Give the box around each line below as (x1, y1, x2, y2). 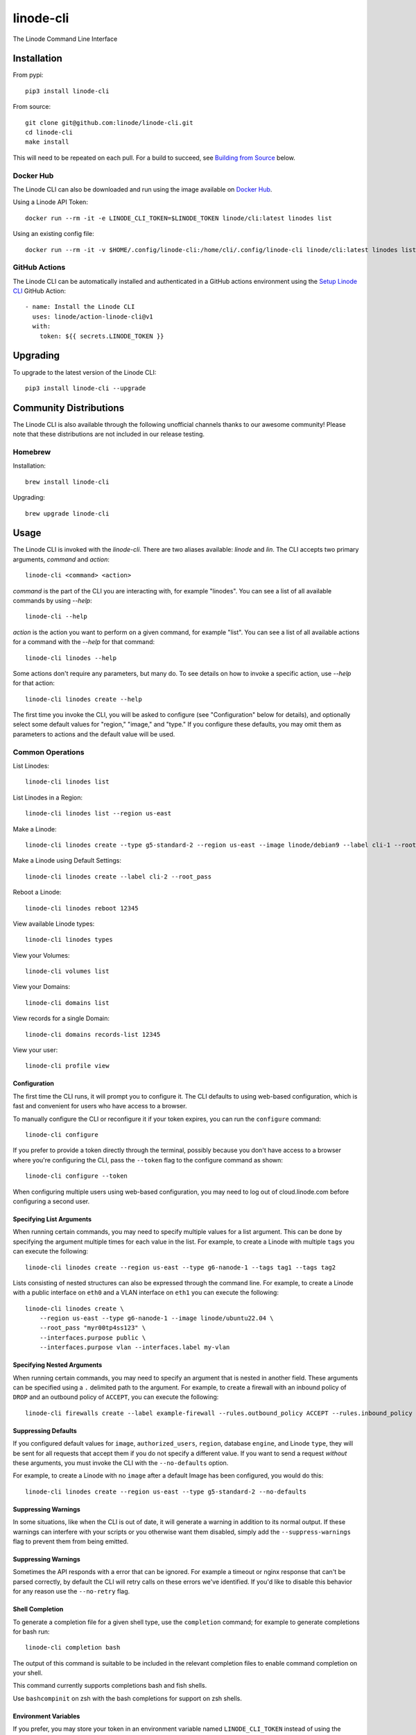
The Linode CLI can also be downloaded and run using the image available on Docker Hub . (12, 185, 272, 194)
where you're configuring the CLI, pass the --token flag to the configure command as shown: (12, 1156, 284, 1164)
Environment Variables (12, 1711, 80, 1720)
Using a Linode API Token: (12, 198, 88, 206)
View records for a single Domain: (12, 1014, 110, 1023)
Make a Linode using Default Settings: (12, 856, 121, 865)
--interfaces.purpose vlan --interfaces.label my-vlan (39, 1344, 230, 1351)
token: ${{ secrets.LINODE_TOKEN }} (39, 332, 164, 340)
